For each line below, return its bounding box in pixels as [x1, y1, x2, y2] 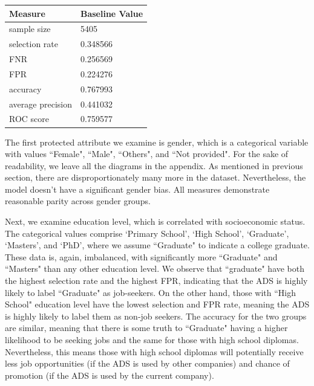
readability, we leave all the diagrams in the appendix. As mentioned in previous [5, 159, 303, 172]
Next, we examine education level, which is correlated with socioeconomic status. [5, 215, 306, 228]
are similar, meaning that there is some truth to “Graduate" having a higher [5, 321, 288, 334]
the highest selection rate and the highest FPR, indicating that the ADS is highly [5, 274, 308, 287]
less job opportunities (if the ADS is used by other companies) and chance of [5, 357, 290, 370]
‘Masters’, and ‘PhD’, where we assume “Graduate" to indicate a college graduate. [5, 239, 310, 251]
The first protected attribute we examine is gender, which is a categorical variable [5, 135, 309, 148]
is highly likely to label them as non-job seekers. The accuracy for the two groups [5, 309, 307, 322]
